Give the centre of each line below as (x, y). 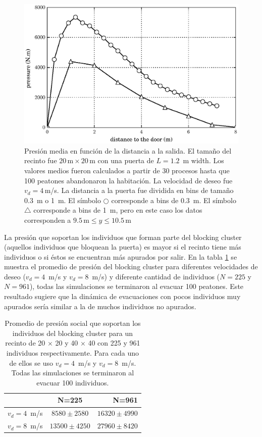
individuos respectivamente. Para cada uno (72, 353)
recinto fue (41, 160)
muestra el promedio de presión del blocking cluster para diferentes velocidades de (131, 266)
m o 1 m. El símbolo (69, 200)
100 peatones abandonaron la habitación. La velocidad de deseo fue (128, 180)
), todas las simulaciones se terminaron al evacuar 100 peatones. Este (137, 286)
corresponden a (48, 220)
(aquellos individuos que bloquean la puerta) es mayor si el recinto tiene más (123, 247)
